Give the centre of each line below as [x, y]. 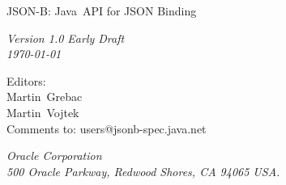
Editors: [26, 80]
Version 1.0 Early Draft [66, 38]
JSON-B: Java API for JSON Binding [102, 11]
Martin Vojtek [43, 112]
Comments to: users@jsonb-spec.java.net [107, 128]
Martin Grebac [45, 97]
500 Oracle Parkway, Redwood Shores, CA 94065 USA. [143, 171]
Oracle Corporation [54, 156]
